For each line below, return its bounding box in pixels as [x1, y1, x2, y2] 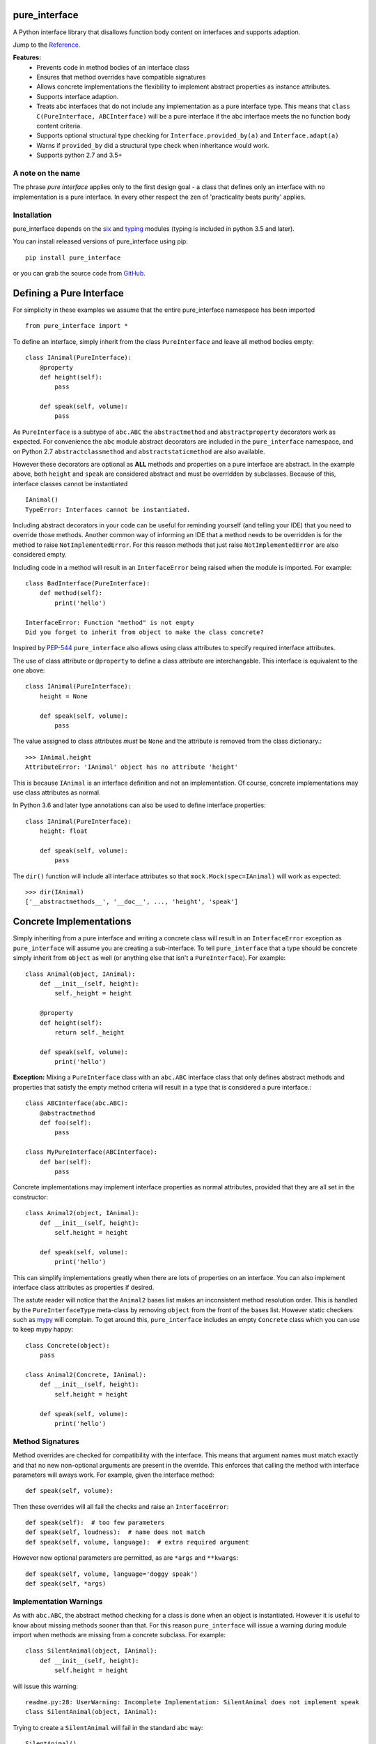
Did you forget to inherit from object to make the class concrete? [25, 628, 264, 636]
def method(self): [39, 589, 103, 597]
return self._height [54, 1028, 125, 1036]
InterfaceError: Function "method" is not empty [25, 618, 194, 626]
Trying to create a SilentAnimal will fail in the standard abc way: [13, 1723, 203, 1731]
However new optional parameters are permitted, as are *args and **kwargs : [13, 1554, 239, 1562]
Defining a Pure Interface [13, 287, 125, 299]
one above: [13, 666, 45, 675]
